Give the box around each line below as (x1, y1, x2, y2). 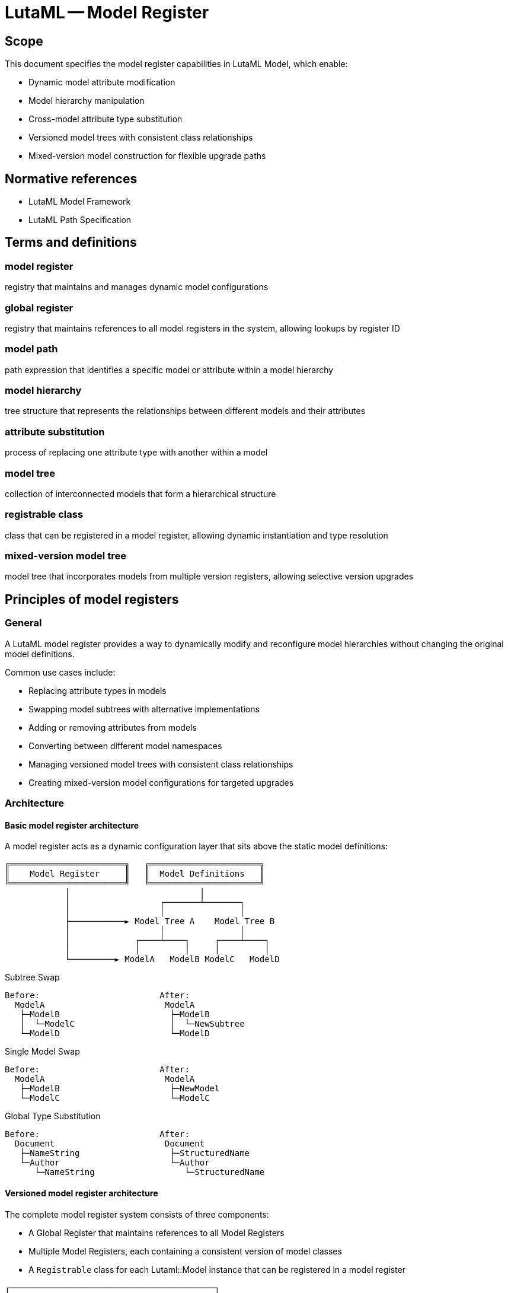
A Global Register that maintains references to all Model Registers (28, 1227, 285, 1238)
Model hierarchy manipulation (28, 95, 145, 106)
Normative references (5, 171, 138, 186)
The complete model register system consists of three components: (5, 1209, 269, 1219)
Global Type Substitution (5, 1111, 101, 1122)
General (5, 617, 42, 629)
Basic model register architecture (5, 820, 139, 830)
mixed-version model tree (5, 550, 126, 562)
